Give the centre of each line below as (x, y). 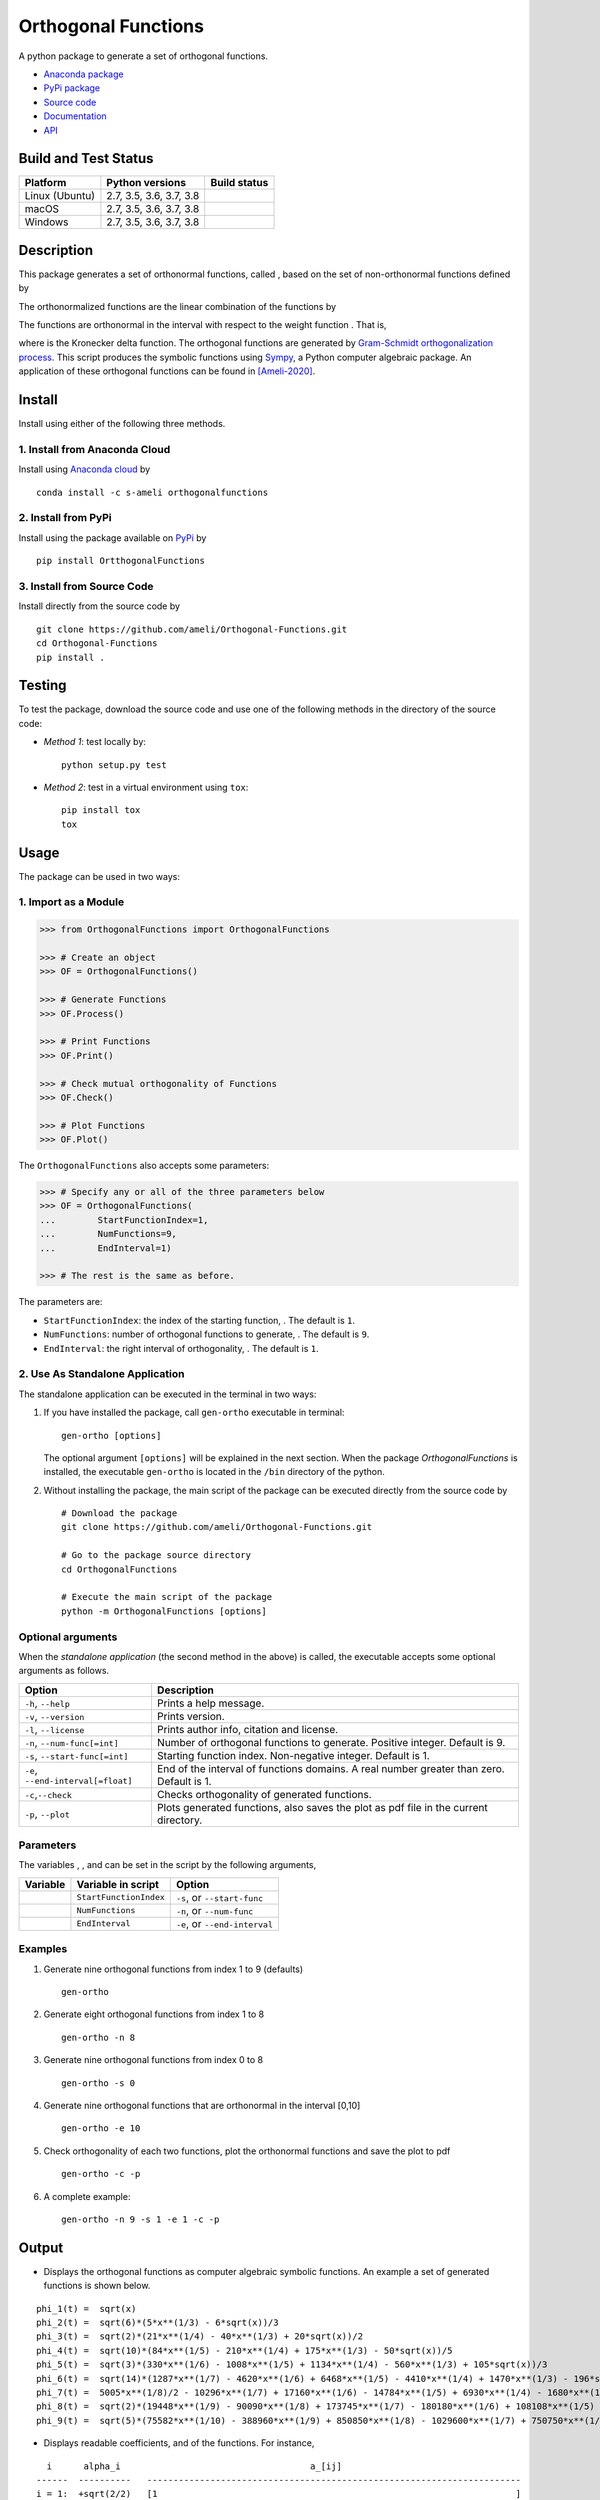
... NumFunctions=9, (108, 1234)
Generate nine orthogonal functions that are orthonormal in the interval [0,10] (202, 2105)
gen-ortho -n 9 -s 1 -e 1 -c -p (140, 2219)
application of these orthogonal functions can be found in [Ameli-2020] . (167, 371)
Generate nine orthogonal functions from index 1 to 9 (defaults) (173, 1969)
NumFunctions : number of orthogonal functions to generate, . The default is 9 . (206, 1334)
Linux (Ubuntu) (59, 196)
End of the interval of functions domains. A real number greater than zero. (330, 1768)
